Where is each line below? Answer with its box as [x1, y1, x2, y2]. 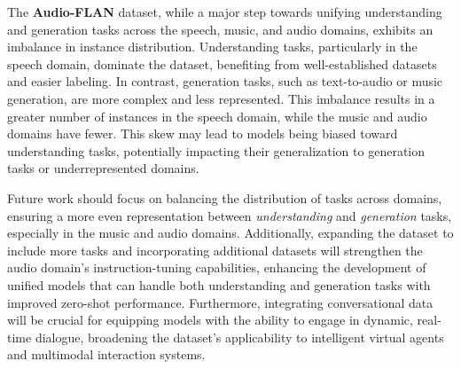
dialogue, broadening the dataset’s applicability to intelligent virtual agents [35, 327, 444, 346]
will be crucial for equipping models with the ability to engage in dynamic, [7, 310, 413, 329]
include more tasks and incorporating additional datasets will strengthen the [7, 240, 423, 259]
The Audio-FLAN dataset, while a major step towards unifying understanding [7, 3, 442, 20]
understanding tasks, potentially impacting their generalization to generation [7, 141, 426, 160]
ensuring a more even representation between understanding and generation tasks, [7, 206, 452, 224]
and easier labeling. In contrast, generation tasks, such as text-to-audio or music [7, 72, 443, 90]
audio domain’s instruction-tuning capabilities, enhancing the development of [7, 258, 426, 277]
